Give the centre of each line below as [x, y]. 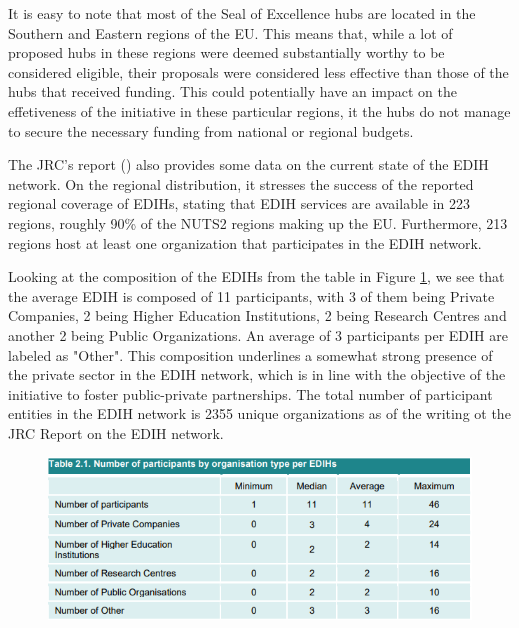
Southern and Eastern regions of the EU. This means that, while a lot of [230, 32]
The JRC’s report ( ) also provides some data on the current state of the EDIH [248, 164]
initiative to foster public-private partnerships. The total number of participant [250, 393]
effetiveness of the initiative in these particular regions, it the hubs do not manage [259, 110]
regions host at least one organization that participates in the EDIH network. [245, 242]
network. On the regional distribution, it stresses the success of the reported [241, 183]
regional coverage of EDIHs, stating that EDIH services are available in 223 [239, 203]
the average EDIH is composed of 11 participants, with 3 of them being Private [251, 295]
